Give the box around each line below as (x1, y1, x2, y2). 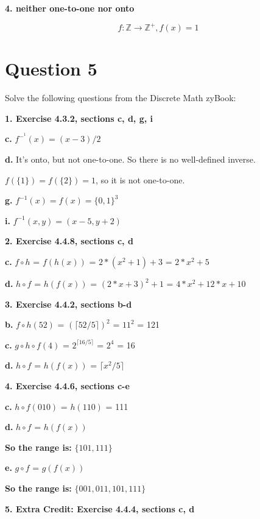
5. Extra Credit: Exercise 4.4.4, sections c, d (5, 502, 195, 515)
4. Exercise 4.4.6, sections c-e (5, 379, 130, 392)
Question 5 (5, 56, 97, 81)
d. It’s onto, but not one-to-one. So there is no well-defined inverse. (5, 153, 256, 166)
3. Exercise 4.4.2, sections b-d (5, 297, 132, 310)
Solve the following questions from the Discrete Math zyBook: (5, 91, 236, 104)
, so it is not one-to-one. (96, 173, 185, 186)
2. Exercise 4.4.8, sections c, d (5, 235, 133, 247)
